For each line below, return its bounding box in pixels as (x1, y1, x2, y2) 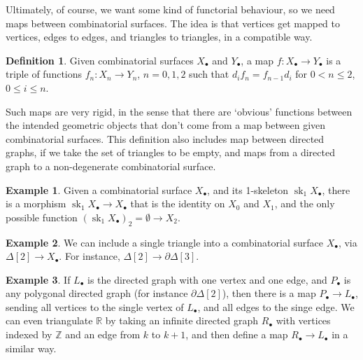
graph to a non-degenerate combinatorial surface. (6, 158, 216, 173)
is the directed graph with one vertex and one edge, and (87, 272, 327, 286)
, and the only (274, 196, 335, 211)
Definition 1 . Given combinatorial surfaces (6, 53, 194, 67)
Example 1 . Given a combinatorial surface (6, 182, 192, 197)
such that (189, 67, 229, 81)
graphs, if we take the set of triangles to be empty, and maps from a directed (6, 145, 335, 160)
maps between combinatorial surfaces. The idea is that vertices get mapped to (6, 15, 341, 30)
